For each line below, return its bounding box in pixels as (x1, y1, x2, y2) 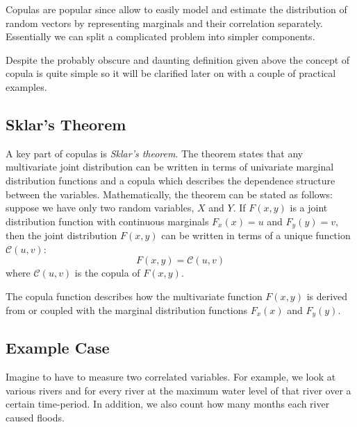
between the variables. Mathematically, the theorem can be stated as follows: (6, 186, 333, 201)
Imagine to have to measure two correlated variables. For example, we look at (6, 369, 336, 384)
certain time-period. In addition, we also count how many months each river (6, 397, 330, 411)
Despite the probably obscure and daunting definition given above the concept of (6, 52, 350, 67)
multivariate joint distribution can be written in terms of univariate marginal (6, 159, 334, 174)
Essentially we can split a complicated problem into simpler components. (6, 29, 315, 44)
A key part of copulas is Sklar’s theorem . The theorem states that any (6, 146, 304, 160)
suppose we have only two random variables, (6, 200, 194, 215)
